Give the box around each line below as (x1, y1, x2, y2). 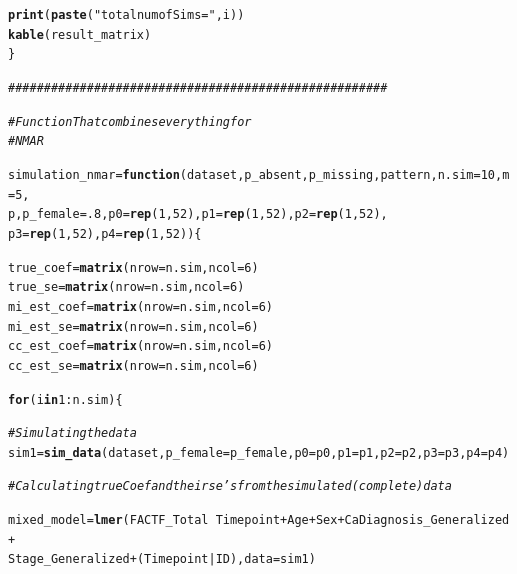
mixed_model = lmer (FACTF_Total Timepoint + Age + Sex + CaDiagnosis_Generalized (8, 513, 510, 528)
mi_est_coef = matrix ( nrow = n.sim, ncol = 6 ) (8, 299, 273, 314)
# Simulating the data (8, 426, 137, 441)
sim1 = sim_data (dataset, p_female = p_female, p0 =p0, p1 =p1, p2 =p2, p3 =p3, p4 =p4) (8, 445, 510, 460)
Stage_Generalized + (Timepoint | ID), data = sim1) (8, 552, 316, 567)
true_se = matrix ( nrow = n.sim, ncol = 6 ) (8, 280, 245, 295)
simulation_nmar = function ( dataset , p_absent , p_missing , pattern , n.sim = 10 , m (8, 167, 510, 182)
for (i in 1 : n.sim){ (8, 392, 123, 407)
